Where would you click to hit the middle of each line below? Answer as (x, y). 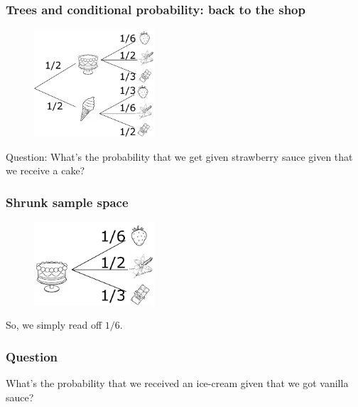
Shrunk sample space (67, 202)
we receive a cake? (45, 170)
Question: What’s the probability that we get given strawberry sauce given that (179, 156)
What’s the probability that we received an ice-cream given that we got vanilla (177, 383)
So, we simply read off (54, 325)
